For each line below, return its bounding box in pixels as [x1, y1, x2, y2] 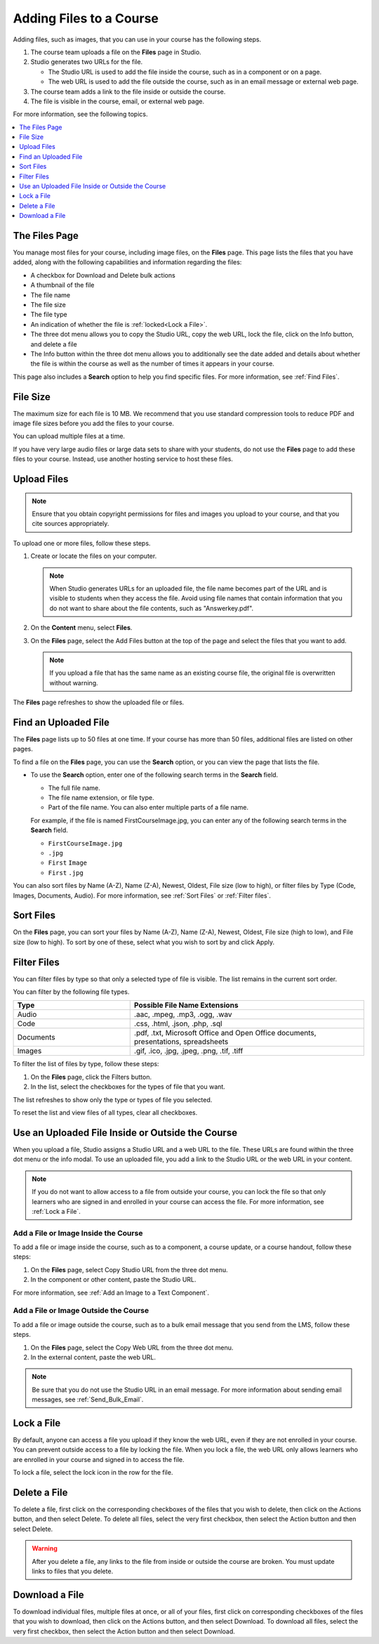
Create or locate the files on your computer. [30, 552, 157, 560]
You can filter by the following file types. [13, 988, 130, 996]
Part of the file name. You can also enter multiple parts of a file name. [48, 803, 249, 812]
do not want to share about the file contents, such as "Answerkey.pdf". [49, 604, 254, 612]
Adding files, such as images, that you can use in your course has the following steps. [13, 35, 262, 44]
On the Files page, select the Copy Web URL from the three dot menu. [30, 1343, 234, 1352]
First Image [48, 859, 88, 867]
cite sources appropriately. [32, 519, 109, 528]
